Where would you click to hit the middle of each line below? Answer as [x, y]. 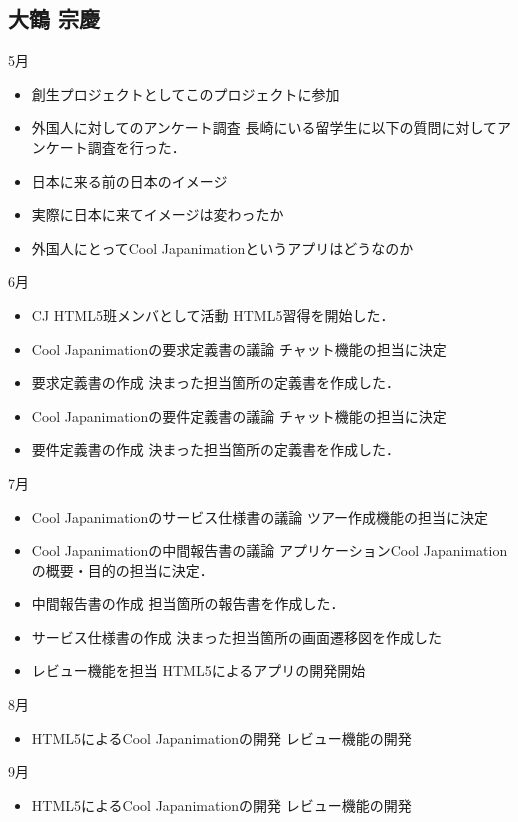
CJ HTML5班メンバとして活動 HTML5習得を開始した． [213, 314]
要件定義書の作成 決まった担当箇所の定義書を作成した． [215, 449]
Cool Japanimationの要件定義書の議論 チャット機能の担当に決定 [239, 415]
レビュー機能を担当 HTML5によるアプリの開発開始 [198, 670]
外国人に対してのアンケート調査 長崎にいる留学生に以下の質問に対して [264, 127]
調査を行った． [136, 146]
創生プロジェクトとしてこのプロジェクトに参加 [185, 93]
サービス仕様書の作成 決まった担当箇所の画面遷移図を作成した [236, 636]
